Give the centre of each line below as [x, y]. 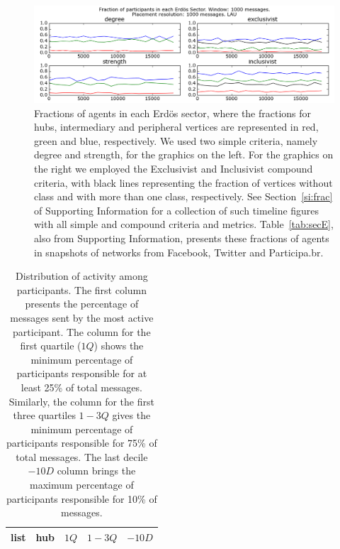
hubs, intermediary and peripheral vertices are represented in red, [176, 127]
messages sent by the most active [82, 317]
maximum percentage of [82, 485]
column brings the [96, 471]
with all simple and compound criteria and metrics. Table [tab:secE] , [184, 224]
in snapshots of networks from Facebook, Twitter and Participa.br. [179, 252]
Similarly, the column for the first [81, 401]
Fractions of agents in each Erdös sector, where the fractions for [173, 113]
